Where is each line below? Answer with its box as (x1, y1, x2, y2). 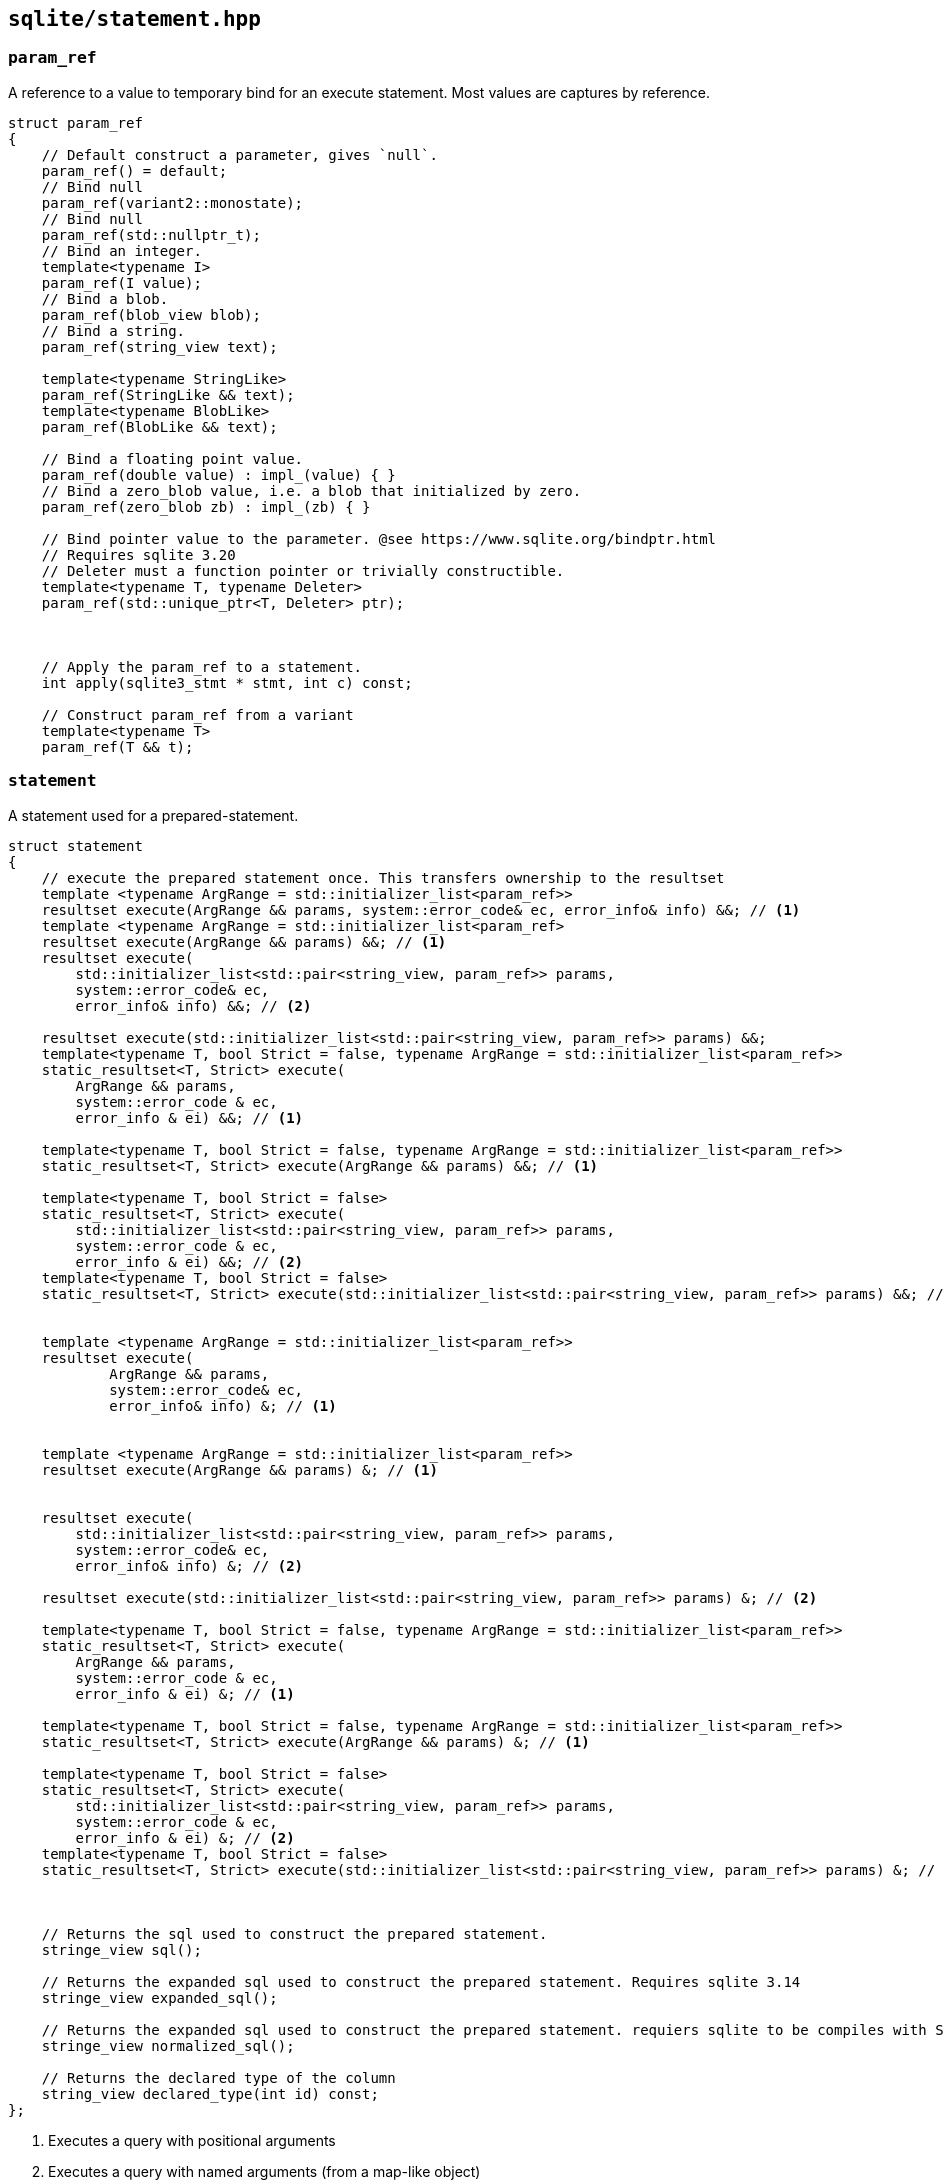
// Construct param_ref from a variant (41, 706, 354, 723)
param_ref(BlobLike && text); (41, 418, 278, 435)
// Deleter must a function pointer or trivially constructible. (41, 562, 565, 579)
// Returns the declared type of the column (41, 2069, 396, 2086)
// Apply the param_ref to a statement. (41, 658, 363, 675)
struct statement (8, 837, 143, 854)
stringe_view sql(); (41, 1941, 202, 1958)
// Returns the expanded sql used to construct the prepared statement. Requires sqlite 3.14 (41, 1973, 801, 1990)
